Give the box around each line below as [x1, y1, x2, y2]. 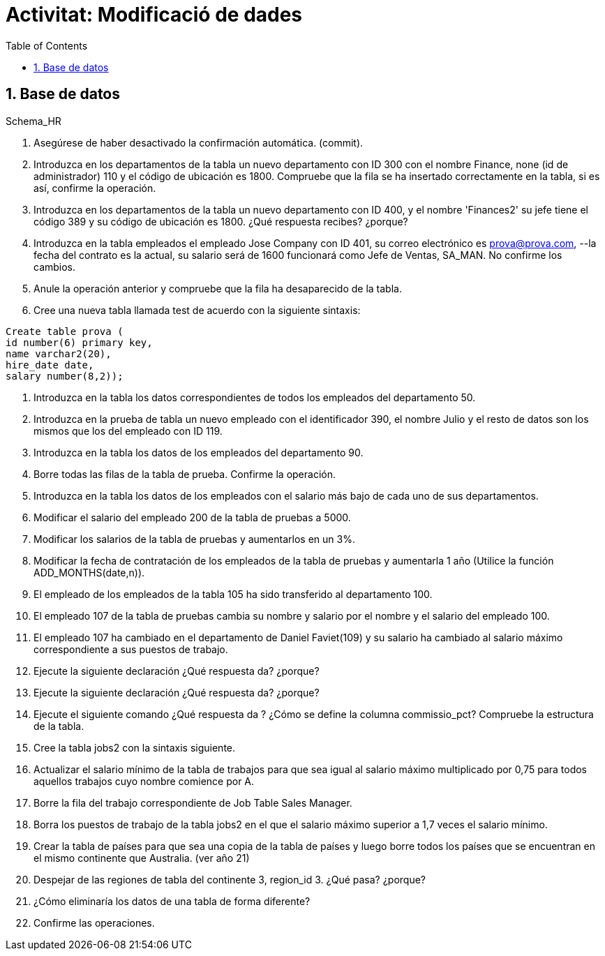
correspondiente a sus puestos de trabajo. [33, 643, 228, 655]
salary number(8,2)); [6, 370, 124, 382]
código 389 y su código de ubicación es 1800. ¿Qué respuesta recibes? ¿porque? [33, 215, 408, 227]
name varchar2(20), [6, 348, 112, 359]
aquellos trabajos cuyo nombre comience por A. [33, 775, 255, 787]
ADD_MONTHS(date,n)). [33, 566, 145, 578]
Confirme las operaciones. [33, 916, 155, 929]
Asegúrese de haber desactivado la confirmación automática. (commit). [33, 136, 364, 149]
